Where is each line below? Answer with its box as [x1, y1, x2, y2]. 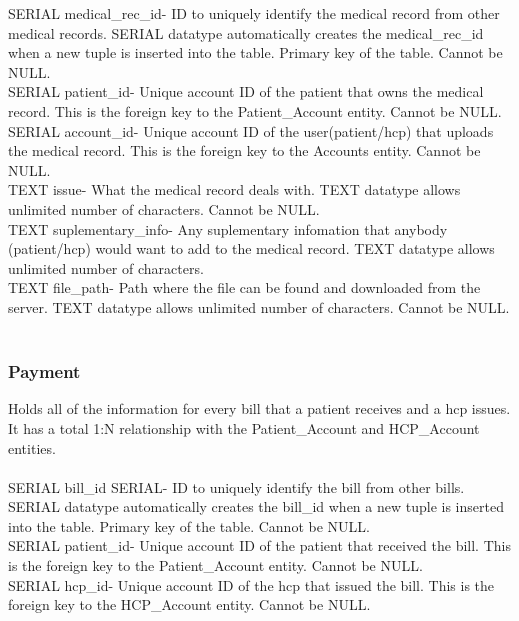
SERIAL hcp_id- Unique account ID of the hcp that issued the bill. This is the [8, 574, 495, 595]
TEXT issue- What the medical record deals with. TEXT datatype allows [8, 179, 461, 200]
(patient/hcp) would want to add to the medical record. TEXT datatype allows [8, 238, 495, 259]
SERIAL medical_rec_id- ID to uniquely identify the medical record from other [8, 3, 500, 23]
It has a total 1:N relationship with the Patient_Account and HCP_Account [8, 417, 480, 438]
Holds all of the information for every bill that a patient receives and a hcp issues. [8, 398, 511, 419]
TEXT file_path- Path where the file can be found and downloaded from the [8, 277, 481, 298]
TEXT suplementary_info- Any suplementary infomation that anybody [8, 218, 448, 239]
